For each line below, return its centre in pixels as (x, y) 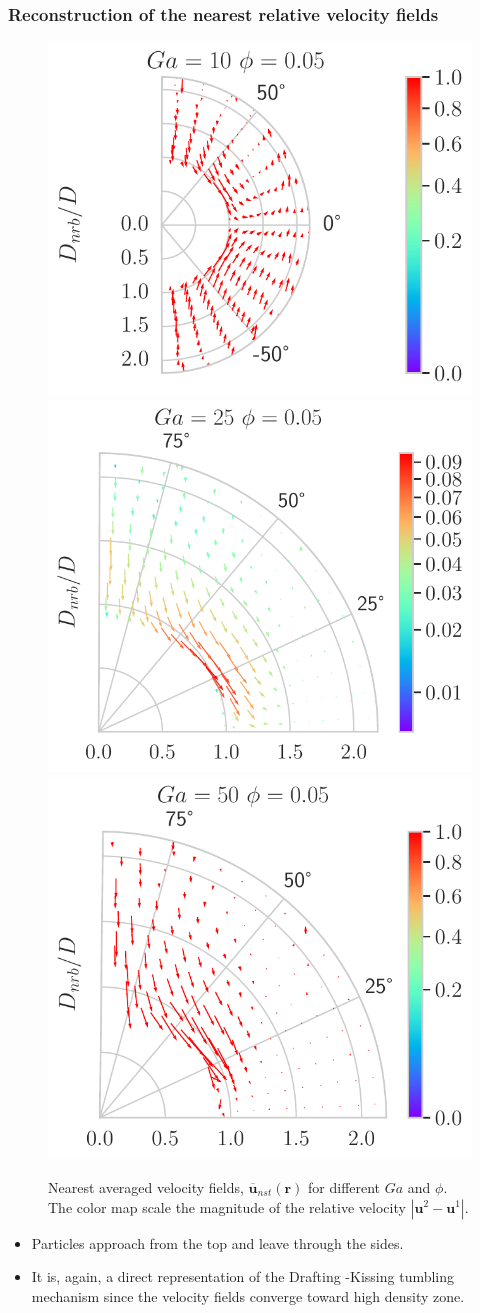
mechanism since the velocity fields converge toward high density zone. (248, 1295)
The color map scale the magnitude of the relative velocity (227, 1206)
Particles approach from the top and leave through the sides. (217, 1242)
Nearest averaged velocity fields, (146, 1186)
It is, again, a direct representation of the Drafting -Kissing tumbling (243, 1276)
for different (344, 1186)
